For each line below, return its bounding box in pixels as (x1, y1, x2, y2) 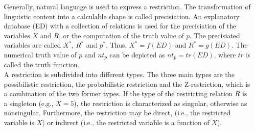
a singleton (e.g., (4, 98, 54, 108)
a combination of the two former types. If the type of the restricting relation (4, 88, 233, 99)
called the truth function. (4, 59, 80, 70)
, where (214, 49, 236, 59)
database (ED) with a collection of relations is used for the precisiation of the (4, 21, 236, 31)
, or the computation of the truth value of (59, 30, 184, 40)
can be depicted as (109, 49, 165, 59)
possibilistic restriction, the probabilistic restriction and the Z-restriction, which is (4, 79, 250, 89)
